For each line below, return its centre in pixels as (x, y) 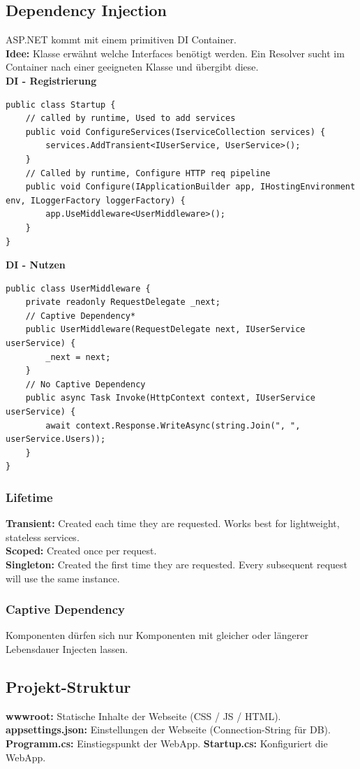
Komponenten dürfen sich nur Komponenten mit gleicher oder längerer (157, 635)
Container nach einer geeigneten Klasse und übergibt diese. (132, 67)
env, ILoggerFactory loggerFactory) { (96, 200)
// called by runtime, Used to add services (130, 118)
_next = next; (78, 357)
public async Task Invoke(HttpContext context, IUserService (170, 398)
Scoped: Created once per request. (81, 551)
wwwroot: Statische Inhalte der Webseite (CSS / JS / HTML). (143, 716)
